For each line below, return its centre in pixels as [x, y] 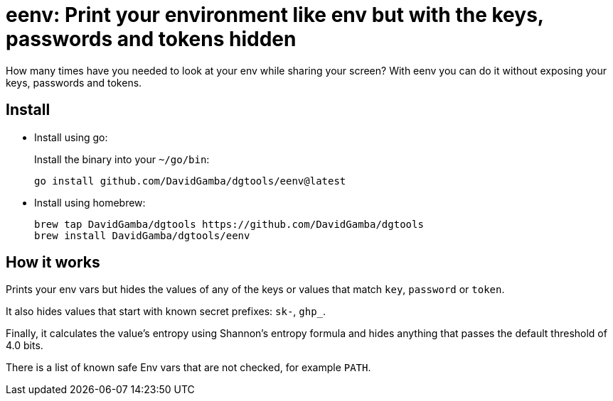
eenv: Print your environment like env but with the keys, [275, 15]
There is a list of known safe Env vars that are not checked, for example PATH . [188, 368]
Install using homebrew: [90, 202]
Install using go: [71, 137]
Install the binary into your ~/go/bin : [122, 159]
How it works [53, 263]
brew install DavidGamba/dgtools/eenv [142, 235]
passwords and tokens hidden [151, 39]
